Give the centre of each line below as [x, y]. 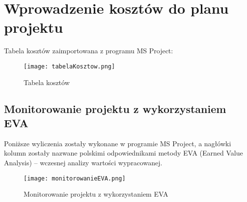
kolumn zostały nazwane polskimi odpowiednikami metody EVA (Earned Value [123, 153]
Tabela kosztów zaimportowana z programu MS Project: [89, 51]
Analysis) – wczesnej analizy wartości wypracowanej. [83, 162]
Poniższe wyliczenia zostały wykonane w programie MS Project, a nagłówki [118, 143]
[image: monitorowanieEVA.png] [75, 178]
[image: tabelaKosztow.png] [69, 66]
